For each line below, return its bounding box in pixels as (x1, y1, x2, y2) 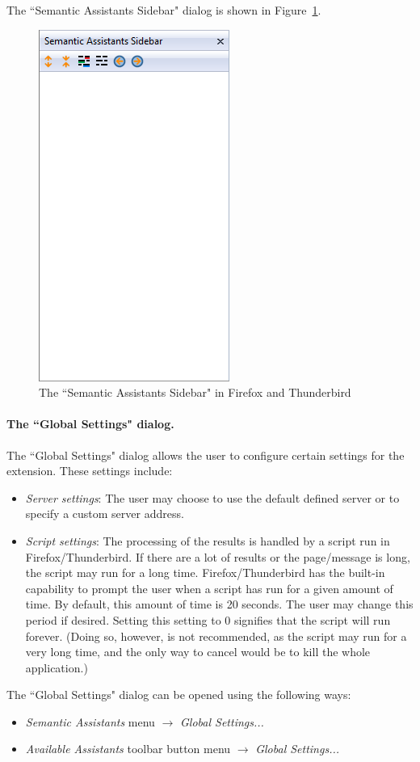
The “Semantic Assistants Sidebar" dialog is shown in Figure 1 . (6, 2, 321, 18)
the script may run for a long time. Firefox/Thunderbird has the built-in (25, 564, 385, 581)
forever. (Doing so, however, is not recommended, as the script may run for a (25, 627, 407, 644)
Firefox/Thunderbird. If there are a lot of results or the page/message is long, (25, 548, 410, 565)
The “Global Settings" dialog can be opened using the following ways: (6, 686, 351, 703)
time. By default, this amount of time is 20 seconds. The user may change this (25, 596, 414, 613)
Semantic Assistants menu (25, 713, 155, 730)
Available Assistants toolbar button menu (25, 740, 231, 757)
